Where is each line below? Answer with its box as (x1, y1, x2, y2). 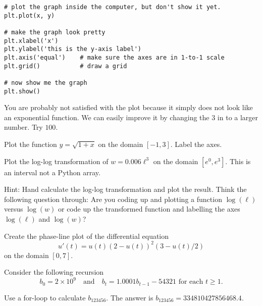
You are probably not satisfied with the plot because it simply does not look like (4, 102, 253, 113)
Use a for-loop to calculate (4, 292, 86, 302)
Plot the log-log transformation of (4, 156, 109, 166)
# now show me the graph (4, 79, 87, 86)
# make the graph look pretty (4, 28, 106, 36)
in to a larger (217, 112, 258, 122)
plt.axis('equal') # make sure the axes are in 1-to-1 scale (4, 54, 225, 61)
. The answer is (106, 292, 153, 302)
